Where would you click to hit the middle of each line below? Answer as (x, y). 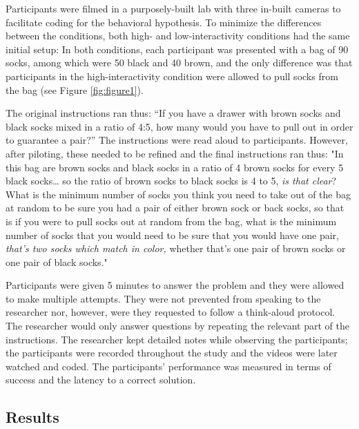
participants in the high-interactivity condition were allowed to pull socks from (172, 76)
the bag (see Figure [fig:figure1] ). (75, 89)
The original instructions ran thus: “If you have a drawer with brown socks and (173, 113)
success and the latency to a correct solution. (101, 380)
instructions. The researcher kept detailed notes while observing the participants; (177, 339)
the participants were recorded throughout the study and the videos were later (172, 353)
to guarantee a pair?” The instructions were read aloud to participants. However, (177, 140)
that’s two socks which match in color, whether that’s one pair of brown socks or (176, 248)
